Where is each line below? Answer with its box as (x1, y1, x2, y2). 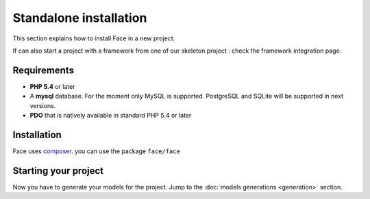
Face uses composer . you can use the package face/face (12, 147, 181, 155)
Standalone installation (12, 10, 147, 25)
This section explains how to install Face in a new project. (12, 34, 175, 42)
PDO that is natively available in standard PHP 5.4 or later (29, 111, 192, 120)
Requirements (12, 64, 75, 76)
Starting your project (12, 165, 104, 176)
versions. (29, 101, 56, 109)
